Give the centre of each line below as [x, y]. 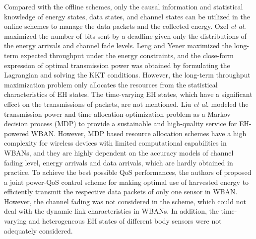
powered [17, 133]
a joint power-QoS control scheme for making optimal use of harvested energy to [127, 182]
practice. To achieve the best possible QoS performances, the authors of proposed [128, 172]
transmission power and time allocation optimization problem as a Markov [117, 114]
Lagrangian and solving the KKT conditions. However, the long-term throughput [127, 75]
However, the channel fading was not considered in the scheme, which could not [125, 201]
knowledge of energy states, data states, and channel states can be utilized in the [127, 16]
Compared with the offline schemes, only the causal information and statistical [124, 6]
